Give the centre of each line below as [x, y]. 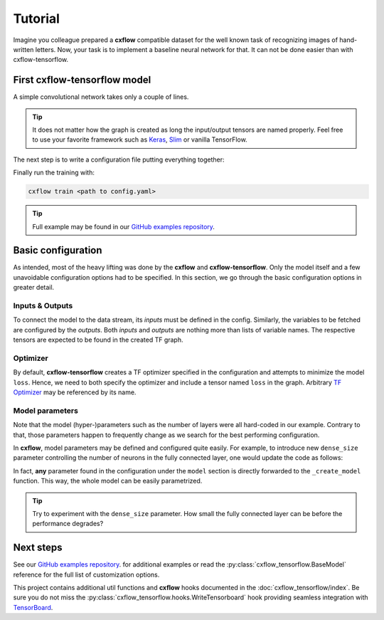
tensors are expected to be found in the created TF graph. [98, 340]
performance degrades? [68, 524]
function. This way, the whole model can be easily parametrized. [108, 481]
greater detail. [34, 288]
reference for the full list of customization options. [86, 574]
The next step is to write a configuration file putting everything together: [119, 159]
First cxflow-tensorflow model [82, 80]
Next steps [38, 548]
